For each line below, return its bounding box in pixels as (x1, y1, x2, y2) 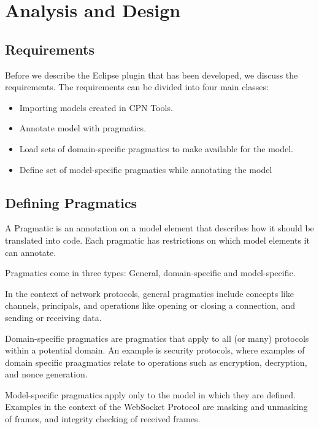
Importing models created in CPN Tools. (19, 101, 173, 114)
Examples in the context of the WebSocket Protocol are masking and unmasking (5, 400, 308, 413)
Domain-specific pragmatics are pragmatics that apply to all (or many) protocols (5, 331, 309, 344)
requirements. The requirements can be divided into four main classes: (5, 80, 269, 93)
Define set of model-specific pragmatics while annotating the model (19, 163, 272, 176)
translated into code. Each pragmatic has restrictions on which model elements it (5, 233, 310, 246)
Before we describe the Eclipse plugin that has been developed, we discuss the (5, 68, 298, 81)
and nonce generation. (5, 368, 88, 381)
